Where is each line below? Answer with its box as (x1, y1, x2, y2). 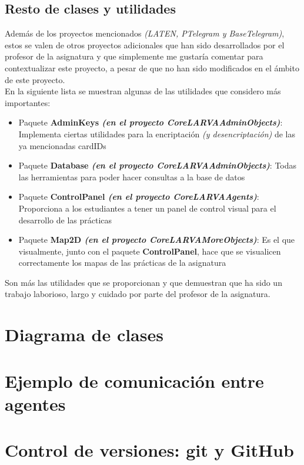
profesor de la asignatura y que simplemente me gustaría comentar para (5, 50, 263, 62)
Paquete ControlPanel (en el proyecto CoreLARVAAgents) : (18, 190, 259, 203)
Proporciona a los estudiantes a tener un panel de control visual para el (18, 202, 276, 214)
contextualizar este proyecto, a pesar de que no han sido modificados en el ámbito (5, 61, 299, 74)
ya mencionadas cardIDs (18, 139, 106, 151)
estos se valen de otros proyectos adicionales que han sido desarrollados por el (5, 38, 285, 51)
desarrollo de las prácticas (18, 213, 112, 226)
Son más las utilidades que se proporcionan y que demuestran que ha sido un (5, 276, 282, 288)
